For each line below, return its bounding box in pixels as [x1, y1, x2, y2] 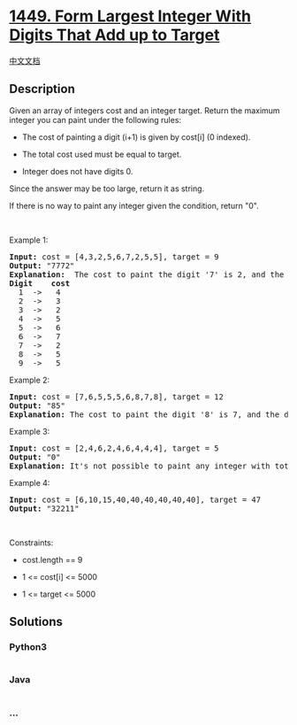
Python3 [9, 641, 47, 653]
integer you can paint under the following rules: [9, 114, 182, 125]
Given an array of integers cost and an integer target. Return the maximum [9, 104, 280, 116]
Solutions [9, 614, 64, 629]
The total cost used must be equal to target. [21, 149, 182, 159]
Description [9, 81, 75, 96]
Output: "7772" [9, 260, 75, 271]
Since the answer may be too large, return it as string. [9, 183, 205, 194]
